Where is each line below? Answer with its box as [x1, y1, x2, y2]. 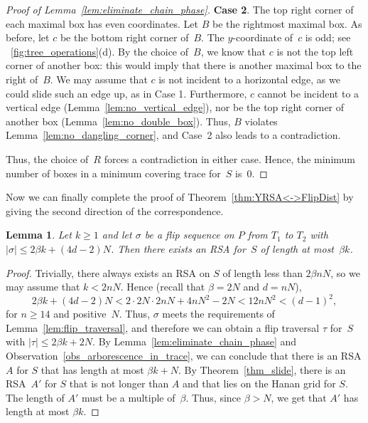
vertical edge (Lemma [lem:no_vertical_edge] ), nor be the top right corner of [6, 100, 345, 115]
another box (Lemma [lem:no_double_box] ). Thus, [6, 113, 231, 128]
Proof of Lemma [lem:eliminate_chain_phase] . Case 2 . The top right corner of [6, 2, 354, 16]
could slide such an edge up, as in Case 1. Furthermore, [6, 85, 247, 100]
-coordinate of [232, 30, 293, 45]
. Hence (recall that [120, 279, 205, 294]
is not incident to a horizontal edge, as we [158, 71, 340, 86]
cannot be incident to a [257, 85, 359, 100]
